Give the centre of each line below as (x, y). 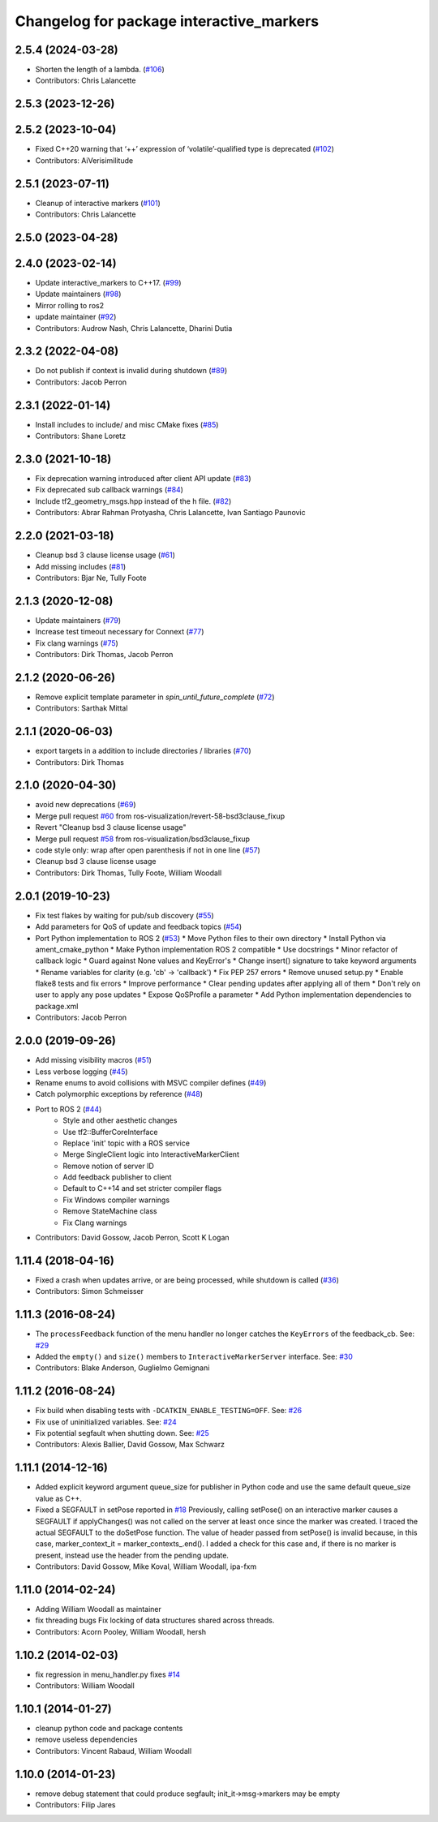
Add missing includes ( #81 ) (81, 566)
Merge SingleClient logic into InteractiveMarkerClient (151, 1154)
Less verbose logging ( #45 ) (82, 1072)
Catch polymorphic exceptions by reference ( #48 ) (119, 1094)
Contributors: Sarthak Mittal (82, 708)
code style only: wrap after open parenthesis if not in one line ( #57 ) (148, 850)
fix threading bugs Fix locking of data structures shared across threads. (155, 1620)
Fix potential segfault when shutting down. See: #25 (122, 1433)
